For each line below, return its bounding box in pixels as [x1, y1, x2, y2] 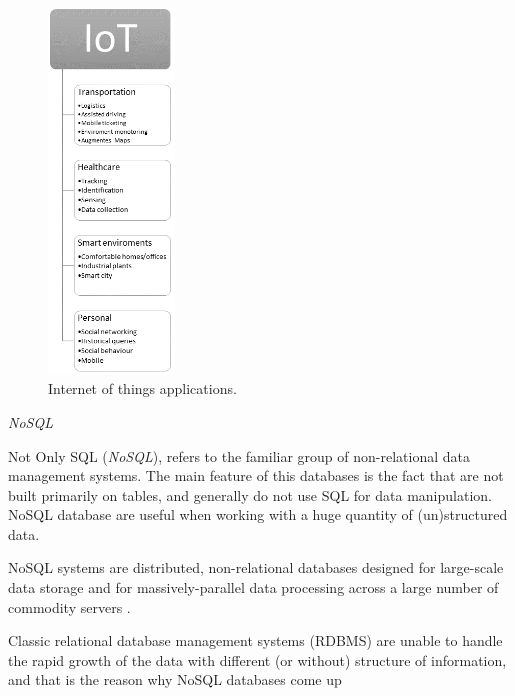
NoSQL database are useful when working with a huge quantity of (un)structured [8, 504, 508, 525]
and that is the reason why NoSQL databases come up [8, 669, 342, 690]
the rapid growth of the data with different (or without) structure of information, [8, 649, 507, 670]
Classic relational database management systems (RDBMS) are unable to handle [8, 630, 503, 651]
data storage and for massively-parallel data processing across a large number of [8, 577, 499, 598]
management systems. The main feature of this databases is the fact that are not [8, 465, 504, 486]
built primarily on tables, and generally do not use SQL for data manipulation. [8, 484, 492, 505]
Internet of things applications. [48, 378, 237, 399]
